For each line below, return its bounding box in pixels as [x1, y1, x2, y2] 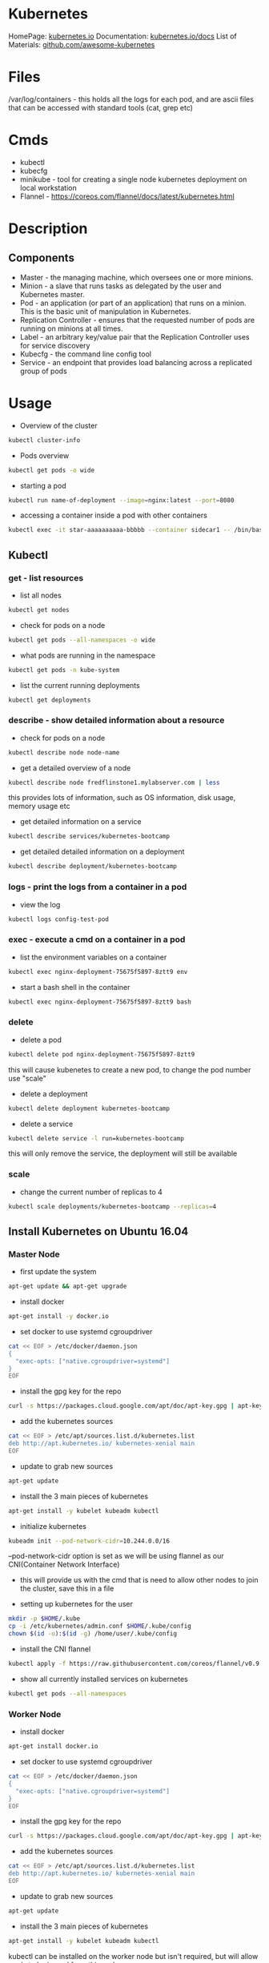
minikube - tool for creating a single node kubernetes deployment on [19, 174, 247, 184]
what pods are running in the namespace [19, 650, 156, 660]
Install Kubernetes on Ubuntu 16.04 [8, 1225, 189, 1238]
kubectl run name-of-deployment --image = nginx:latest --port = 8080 [8, 496, 235, 505]
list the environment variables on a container [19, 952, 167, 962]
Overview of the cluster [19, 420, 98, 430]
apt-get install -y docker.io [8, 1313, 110, 1321]
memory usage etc [8, 802, 70, 811]
